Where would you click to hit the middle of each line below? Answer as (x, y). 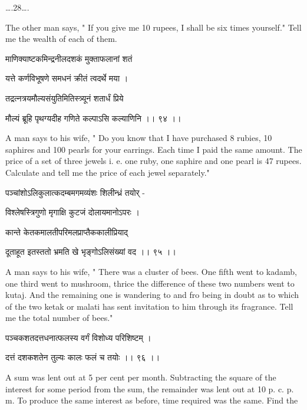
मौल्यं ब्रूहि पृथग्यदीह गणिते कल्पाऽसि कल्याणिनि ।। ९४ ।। (93, 118)
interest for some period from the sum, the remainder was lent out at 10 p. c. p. (150, 388)
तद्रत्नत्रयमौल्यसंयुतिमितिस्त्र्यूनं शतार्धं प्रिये (65, 98)
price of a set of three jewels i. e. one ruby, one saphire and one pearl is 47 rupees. (153, 161)
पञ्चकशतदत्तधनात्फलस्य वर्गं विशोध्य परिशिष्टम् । (78, 337)
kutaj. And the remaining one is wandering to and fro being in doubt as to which (152, 295)
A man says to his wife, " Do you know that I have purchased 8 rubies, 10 (139, 138)
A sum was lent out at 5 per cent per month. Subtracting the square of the (141, 377)
